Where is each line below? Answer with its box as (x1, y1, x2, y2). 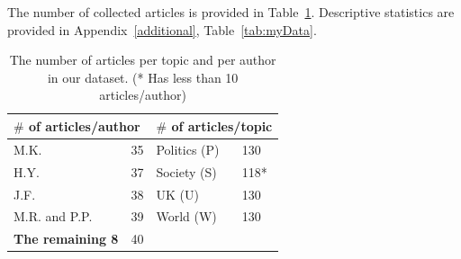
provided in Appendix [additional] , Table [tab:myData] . (7, 20, 317, 39)
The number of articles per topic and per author (9, 50, 276, 69)
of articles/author (29, 116, 140, 135)
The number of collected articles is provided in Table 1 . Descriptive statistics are (7, 3, 455, 21)
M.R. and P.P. (14, 207, 93, 226)
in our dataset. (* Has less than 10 (47, 67, 239, 86)
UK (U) (156, 184, 199, 203)
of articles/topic (171, 116, 273, 135)
